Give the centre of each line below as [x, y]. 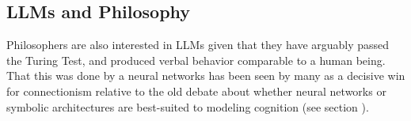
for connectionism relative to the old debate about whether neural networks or [196, 91]
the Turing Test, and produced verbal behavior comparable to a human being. [196, 60]
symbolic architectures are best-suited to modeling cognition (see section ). [188, 106]
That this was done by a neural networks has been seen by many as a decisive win [206, 76]
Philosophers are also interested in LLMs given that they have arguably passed [198, 45]
